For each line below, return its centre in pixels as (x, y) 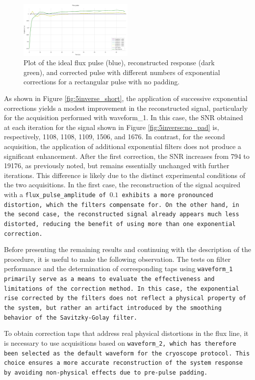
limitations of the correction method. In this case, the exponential (122, 289)
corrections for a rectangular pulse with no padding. (102, 82)
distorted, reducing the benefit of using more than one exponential (120, 224)
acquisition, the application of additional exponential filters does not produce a (123, 146)
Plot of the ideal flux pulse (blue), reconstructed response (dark (119, 63)
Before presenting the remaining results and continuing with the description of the (127, 249)
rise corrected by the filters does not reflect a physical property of (125, 298)
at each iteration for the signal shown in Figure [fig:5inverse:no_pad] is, (112, 127)
